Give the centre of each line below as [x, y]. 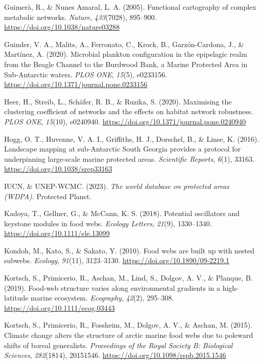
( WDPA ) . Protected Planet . [48, 196]
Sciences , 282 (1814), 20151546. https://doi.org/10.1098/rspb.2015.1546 [115, 355]
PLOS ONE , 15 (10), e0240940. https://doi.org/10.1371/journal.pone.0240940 [125, 121]
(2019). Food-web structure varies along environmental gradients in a [112, 287]
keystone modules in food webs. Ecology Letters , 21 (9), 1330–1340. [108, 223]
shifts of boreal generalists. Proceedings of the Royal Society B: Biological [118, 345]
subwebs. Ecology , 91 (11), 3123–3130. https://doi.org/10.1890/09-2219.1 [117, 260]
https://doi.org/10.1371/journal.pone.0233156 [76, 84]
